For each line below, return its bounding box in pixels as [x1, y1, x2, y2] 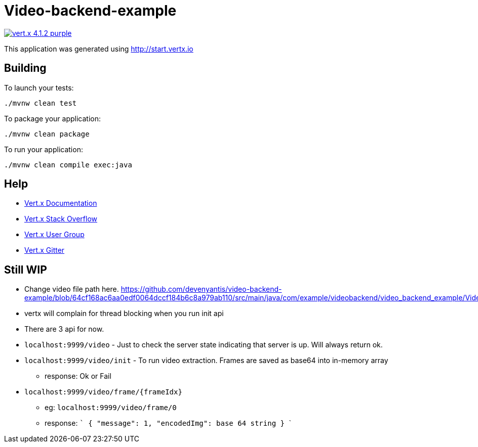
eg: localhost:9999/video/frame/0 [45, 403, 177, 412]
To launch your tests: [4, 83, 74, 92]
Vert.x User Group [24, 230, 85, 239]
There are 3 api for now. [24, 325, 104, 334]
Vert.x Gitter [24, 246, 65, 255]
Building [4, 62, 47, 75]
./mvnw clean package [4, 129, 90, 138]
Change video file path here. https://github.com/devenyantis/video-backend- [24, 285, 282, 294]
